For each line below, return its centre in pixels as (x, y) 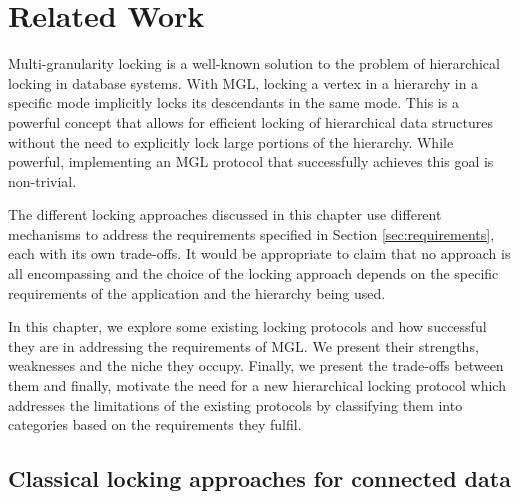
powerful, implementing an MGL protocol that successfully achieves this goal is (251, 161)
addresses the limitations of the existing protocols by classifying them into (235, 404)
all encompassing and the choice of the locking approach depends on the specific (253, 273)
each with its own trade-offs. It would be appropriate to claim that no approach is (259, 253)
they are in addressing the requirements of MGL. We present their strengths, (243, 345)
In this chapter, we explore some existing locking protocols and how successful (247, 326)
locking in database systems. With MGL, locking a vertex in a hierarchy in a (243, 82)
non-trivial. (42, 180)
